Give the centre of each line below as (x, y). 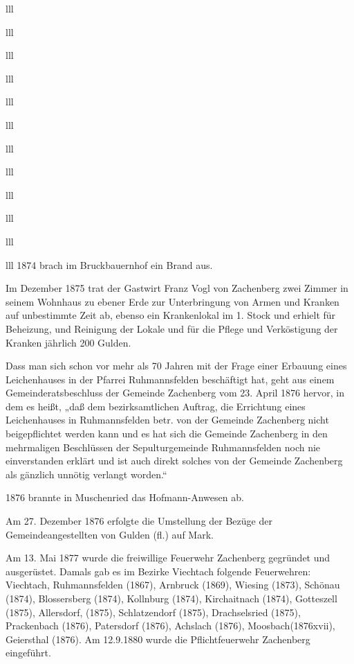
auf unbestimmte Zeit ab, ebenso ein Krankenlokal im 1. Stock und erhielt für (171, 315)
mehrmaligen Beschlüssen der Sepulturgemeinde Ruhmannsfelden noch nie (163, 447)
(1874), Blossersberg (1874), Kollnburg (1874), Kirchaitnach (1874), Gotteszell (171, 598)
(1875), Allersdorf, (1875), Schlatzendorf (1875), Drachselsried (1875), (153, 612)
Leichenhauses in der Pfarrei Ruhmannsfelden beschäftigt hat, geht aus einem (170, 379)
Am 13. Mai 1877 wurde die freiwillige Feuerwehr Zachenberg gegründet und (168, 558)
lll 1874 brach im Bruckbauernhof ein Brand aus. (109, 264)
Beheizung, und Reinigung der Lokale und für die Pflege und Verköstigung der (172, 328)
